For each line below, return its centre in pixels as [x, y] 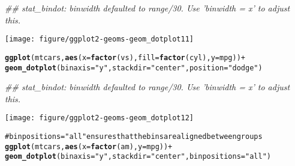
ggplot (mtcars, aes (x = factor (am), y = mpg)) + [89, 146]
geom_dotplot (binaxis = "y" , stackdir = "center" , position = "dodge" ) [134, 68]
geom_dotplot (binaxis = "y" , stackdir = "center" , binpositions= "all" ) [138, 157]
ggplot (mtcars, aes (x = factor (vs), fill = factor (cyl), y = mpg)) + [125, 57]
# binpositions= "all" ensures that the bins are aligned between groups [134, 137]
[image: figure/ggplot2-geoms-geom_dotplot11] [99, 39]
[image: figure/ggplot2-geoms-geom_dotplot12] [99, 118]
